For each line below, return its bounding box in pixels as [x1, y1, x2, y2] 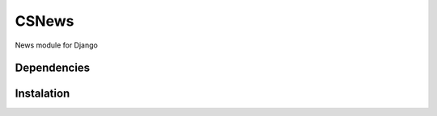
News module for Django [15, 40, 99, 50]
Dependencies [15, 61, 91, 75]
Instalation [15, 87, 70, 101]
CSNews [15, 12, 74, 30]
